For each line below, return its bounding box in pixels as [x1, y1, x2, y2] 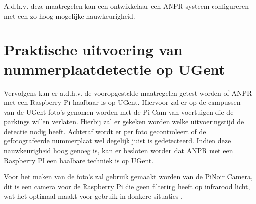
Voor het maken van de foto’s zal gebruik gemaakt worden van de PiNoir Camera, [4, 171, 253, 182]
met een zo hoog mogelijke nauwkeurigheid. [4, 10, 135, 21]
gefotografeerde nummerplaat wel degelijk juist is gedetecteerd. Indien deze [4, 136, 231, 146]
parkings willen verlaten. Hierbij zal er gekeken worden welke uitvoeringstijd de [4, 116, 244, 127]
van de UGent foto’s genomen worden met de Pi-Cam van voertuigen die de [4, 106, 234, 117]
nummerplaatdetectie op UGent [4, 59, 225, 79]
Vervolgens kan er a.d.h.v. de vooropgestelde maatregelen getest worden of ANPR [4, 87, 252, 98]
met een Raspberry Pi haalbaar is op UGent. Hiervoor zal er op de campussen [4, 97, 241, 107]
